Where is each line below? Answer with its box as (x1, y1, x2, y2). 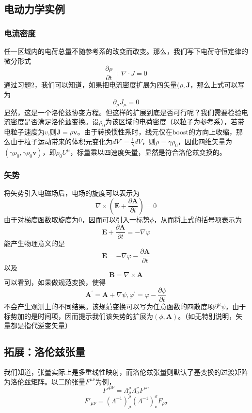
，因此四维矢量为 (178, 136, 233, 146)
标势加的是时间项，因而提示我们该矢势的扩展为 (4, 311, 153, 321)
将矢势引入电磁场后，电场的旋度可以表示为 (4, 187, 140, 198)
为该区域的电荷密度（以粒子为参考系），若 (105, 116, 237, 127)
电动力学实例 (4, 1, 65, 17)
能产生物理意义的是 (4, 238, 65, 248)
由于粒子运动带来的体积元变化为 (10, 136, 112, 146)
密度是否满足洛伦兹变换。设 (10, 116, 99, 127)
